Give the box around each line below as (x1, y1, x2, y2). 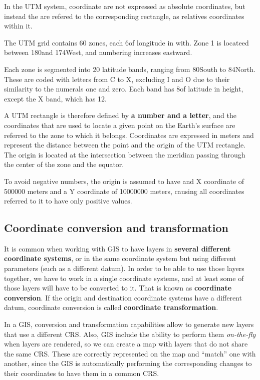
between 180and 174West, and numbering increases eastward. (4, 47, 192, 57)
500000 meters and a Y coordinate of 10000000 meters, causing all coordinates (4, 185, 244, 196)
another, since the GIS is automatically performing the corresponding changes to (4, 358, 252, 368)
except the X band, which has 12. (4, 93, 107, 103)
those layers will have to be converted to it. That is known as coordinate (4, 282, 232, 293)
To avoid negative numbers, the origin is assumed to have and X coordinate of (4, 175, 244, 186)
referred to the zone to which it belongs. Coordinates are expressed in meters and (4, 129, 254, 140)
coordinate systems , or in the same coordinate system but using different (4, 253, 236, 263)
